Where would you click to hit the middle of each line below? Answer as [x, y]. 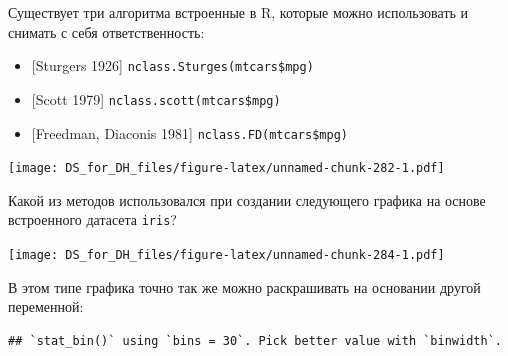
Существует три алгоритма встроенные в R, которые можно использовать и [238, 12]
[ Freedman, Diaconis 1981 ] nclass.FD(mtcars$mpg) [189, 132]
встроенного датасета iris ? [92, 219]
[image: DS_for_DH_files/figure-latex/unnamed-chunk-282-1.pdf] [226, 168]
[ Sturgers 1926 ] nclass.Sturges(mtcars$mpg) [172, 65]
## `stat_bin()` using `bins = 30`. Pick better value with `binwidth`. [255, 340]
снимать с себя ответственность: [106, 31]
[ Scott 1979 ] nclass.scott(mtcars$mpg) [156, 98]
